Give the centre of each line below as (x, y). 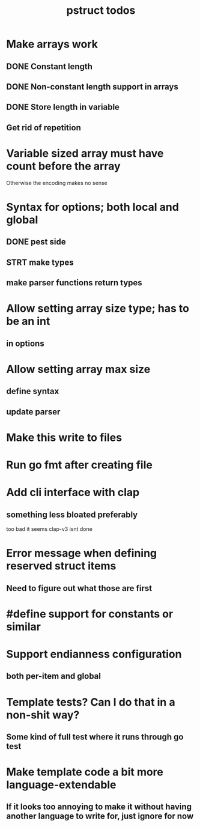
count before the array (64, 166)
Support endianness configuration (94, 654)
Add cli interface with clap (73, 492)
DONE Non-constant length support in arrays (92, 87)
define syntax (33, 391)
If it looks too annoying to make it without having (99, 807)
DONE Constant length (50, 66)
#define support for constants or (90, 614)
